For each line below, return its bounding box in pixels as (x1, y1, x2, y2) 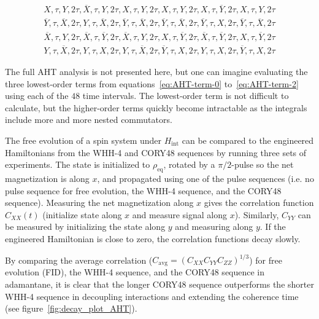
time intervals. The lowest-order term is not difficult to (82, 89, 289, 102)
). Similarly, (234, 208, 279, 221)
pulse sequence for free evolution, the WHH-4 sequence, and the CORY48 (5, 184, 282, 197)
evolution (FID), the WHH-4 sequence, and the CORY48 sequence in (5, 266, 265, 278)
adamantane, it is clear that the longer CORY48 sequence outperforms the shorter (5, 278, 314, 291)
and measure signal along (132, 208, 227, 221)
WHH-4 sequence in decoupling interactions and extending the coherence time (5, 289, 299, 302)
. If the (259, 220, 286, 233)
